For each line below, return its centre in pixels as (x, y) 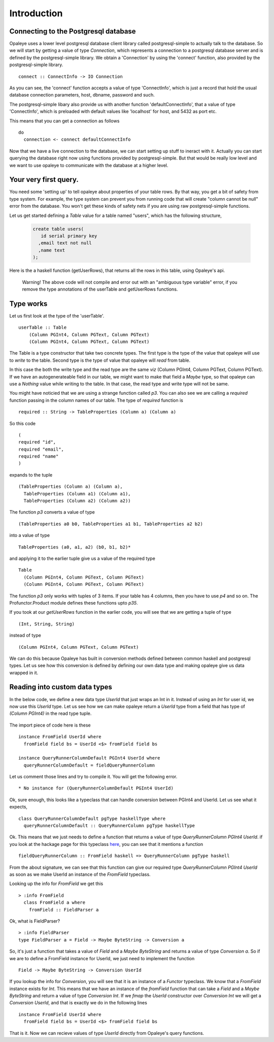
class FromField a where (55, 903)
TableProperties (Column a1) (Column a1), (77, 494)
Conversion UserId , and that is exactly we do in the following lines (78, 1003)
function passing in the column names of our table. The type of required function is (96, 400)
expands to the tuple (31, 475)
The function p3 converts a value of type (52, 512)
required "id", (37, 442)
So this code (23, 423)
